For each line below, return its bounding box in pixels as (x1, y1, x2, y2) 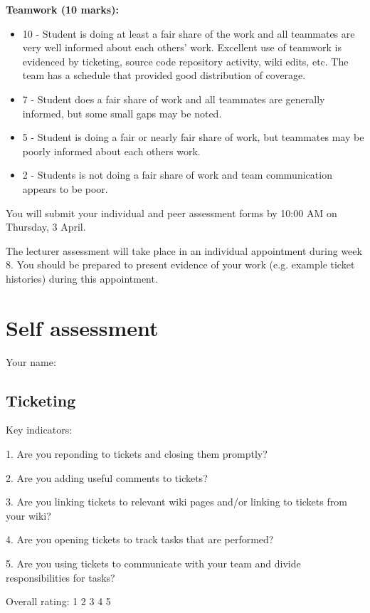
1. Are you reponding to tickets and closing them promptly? (6, 446, 268, 461)
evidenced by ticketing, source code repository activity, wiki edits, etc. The (22, 53, 349, 68)
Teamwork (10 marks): (6, 2, 119, 16)
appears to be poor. (22, 181, 108, 196)
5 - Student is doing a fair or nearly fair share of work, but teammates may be (22, 130, 364, 145)
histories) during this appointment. (6, 271, 158, 285)
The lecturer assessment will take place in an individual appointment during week (6, 243, 362, 258)
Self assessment (6, 313, 159, 342)
